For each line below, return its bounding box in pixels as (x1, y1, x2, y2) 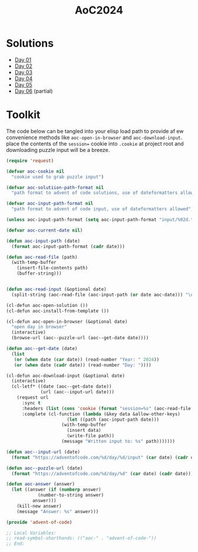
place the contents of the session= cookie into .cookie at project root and (6, 140, 184, 147)
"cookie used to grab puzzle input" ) (11, 174, 104, 180)
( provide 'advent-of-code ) (6, 519, 72, 525)
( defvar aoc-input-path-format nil (6, 201, 94, 207)
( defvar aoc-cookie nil (6, 168, 65, 174)
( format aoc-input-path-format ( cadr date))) (11, 243, 126, 249)
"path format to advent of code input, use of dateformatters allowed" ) (11, 206, 194, 212)
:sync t (21, 400, 41, 406)
